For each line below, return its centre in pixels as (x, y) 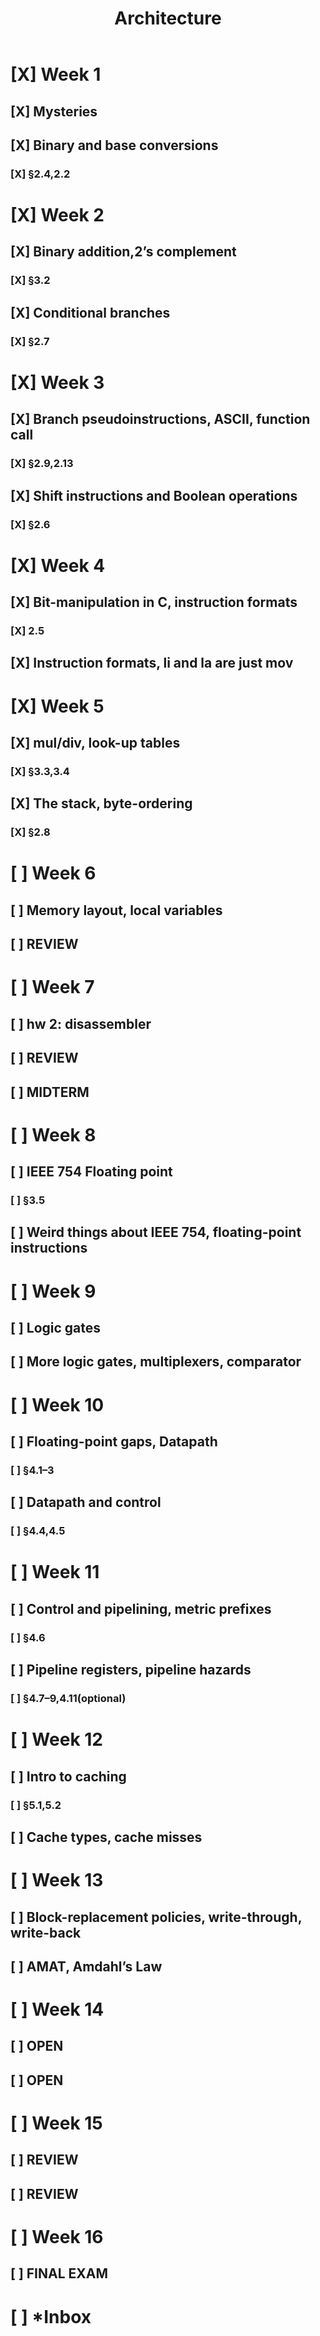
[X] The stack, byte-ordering (101, 803)
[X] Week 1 (56, 74)
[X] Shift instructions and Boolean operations (154, 495)
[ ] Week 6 (53, 873)
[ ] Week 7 (52, 987)
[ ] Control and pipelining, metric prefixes (141, 1608)
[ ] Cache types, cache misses (106, 1837)
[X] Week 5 (57, 706)
